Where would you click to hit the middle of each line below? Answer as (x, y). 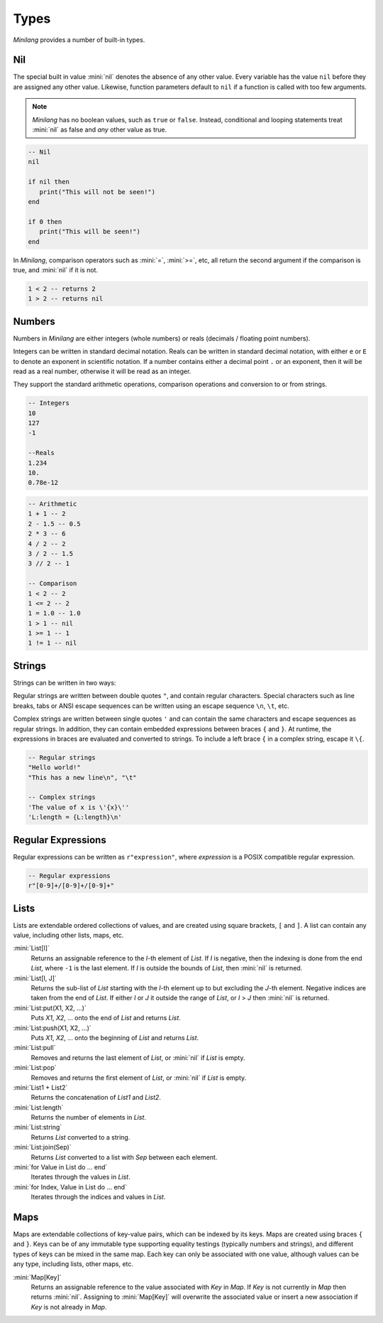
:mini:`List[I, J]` (35, 978)
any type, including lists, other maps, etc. (73, 1264)
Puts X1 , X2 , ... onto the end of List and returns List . (106, 1018)
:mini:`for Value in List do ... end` (60, 1167)
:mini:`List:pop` (35, 1068)
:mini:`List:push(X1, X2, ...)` (52, 1028)
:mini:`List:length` (38, 1107)
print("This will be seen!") (90, 232)
